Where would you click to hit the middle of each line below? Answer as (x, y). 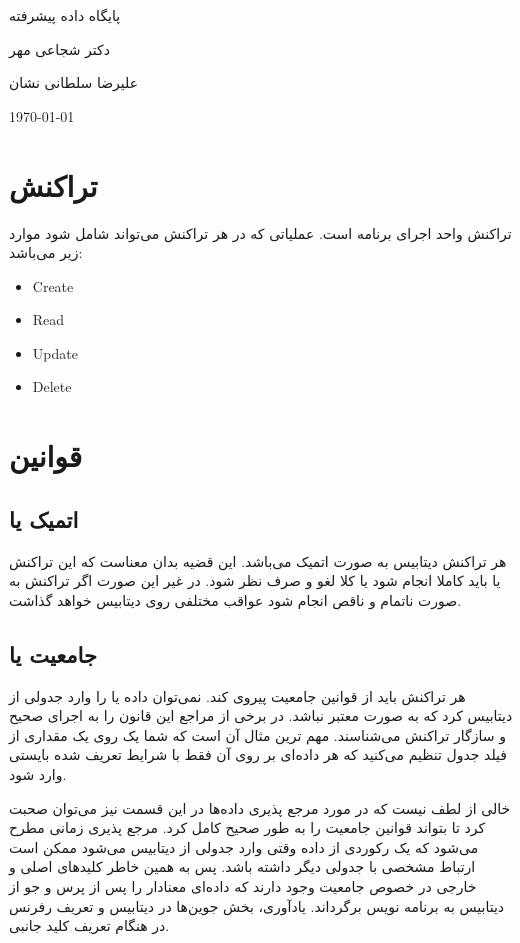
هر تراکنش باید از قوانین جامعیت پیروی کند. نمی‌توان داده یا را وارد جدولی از (237, 695)
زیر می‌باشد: (46, 252)
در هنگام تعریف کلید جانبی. (89, 925)
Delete (52, 386)
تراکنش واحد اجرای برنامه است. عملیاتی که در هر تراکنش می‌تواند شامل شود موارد (260, 232)
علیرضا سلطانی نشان (74, 82)
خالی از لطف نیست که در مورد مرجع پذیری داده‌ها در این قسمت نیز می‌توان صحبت (260, 807)
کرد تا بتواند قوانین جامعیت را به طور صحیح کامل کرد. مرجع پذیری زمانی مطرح (247, 827)
